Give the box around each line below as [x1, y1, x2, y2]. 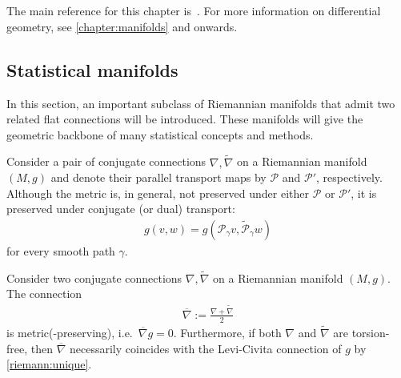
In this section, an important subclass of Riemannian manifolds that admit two [6, 94, 395, 111]
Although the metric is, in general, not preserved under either [6, 184, 310, 201]
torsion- [351, 324, 390, 340]
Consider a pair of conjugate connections [6, 153, 207, 170]
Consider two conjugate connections [6, 269, 182, 286]
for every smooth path [6, 242, 115, 259]
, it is [351, 184, 377, 201]
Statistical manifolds [6, 57, 178, 82]
